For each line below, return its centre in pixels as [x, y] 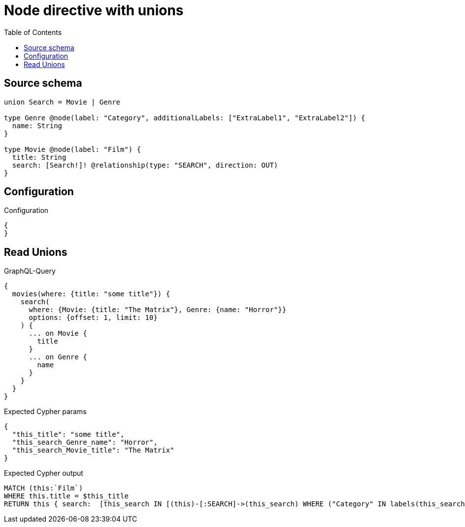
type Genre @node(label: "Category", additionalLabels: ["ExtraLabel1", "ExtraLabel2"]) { [185, 118]
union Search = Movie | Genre [62, 102]
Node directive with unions [94, 10]
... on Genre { [58, 357]
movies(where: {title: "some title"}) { [91, 294]
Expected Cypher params [45, 412]
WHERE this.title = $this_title [66, 496]
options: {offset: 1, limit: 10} [93, 318]
